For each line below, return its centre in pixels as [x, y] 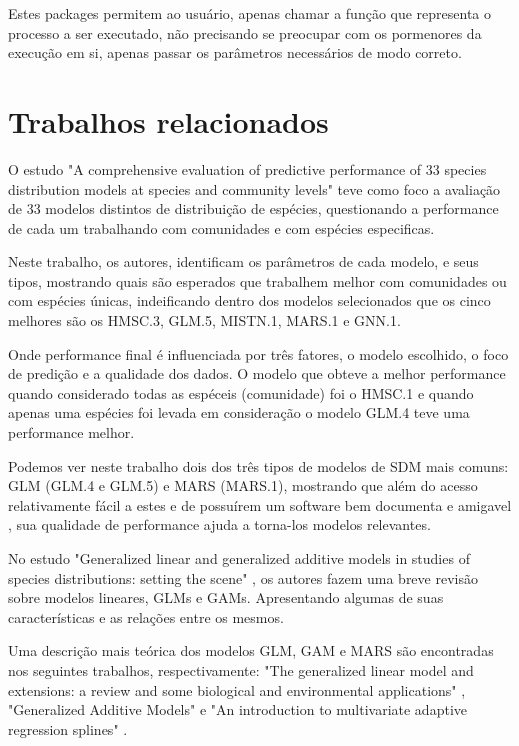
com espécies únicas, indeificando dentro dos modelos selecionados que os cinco [249, 300]
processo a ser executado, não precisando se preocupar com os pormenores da [245, 32]
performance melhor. [71, 432]
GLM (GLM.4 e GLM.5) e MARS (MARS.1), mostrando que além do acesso [243, 485]
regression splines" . [68, 728]
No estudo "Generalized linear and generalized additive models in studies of [239, 558]
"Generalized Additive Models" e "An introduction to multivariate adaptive [237, 709]
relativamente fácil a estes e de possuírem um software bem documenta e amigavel [260, 504]
